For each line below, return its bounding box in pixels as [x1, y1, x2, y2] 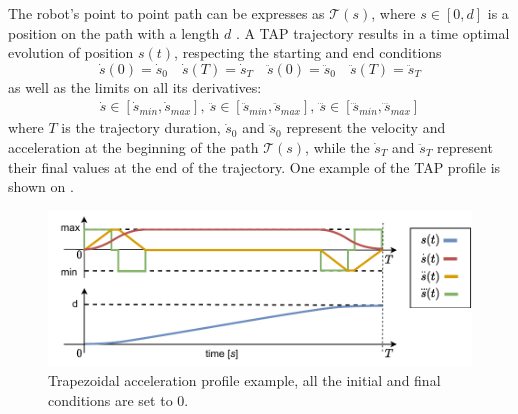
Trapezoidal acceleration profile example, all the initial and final [48, 370, 441, 391]
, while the [305, 137, 370, 157]
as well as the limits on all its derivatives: [8, 76, 262, 97]
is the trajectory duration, [61, 117, 221, 138]
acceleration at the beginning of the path [8, 137, 259, 157]
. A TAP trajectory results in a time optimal [235, 22, 510, 43]
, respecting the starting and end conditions [174, 42, 442, 63]
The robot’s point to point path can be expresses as [8, 3, 325, 23]
